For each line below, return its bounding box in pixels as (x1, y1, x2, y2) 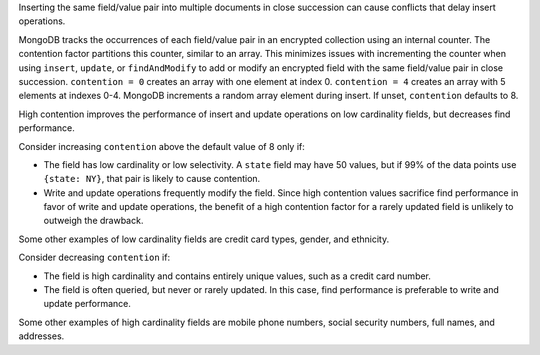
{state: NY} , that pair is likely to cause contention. (43, 173, 261, 185)
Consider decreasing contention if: (18, 251, 170, 264)
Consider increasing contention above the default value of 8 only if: (18, 140, 305, 152)
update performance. (43, 298, 132, 310)
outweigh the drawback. (43, 215, 144, 227)
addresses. (18, 330, 65, 342)
